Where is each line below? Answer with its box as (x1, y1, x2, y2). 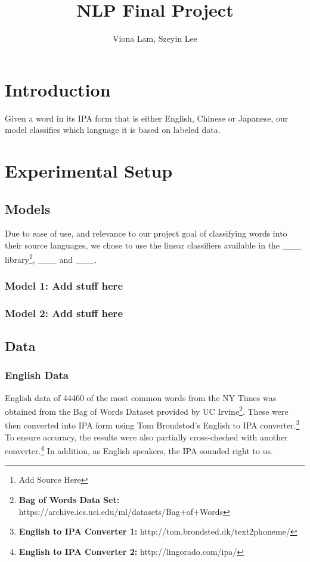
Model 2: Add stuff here (5, 305, 123, 320)
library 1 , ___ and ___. (5, 251, 97, 265)
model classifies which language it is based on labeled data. (5, 123, 221, 136)
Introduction (5, 77, 111, 101)
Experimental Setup (5, 159, 173, 183)
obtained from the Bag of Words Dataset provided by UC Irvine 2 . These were (5, 403, 289, 417)
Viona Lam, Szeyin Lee (113, 32, 197, 45)
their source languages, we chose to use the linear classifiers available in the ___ (5, 239, 302, 251)
